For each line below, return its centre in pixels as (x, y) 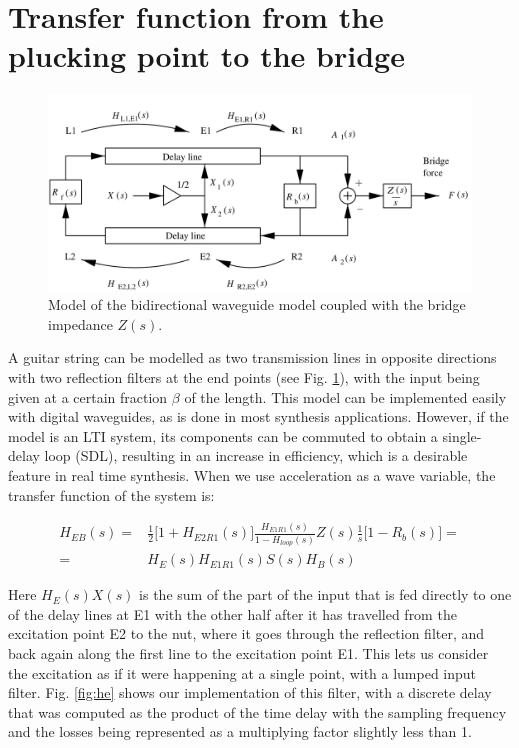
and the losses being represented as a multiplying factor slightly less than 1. (240, 731)
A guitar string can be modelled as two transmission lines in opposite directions (252, 357)
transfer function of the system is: (111, 494)
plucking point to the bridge (206, 55)
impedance (80, 323)
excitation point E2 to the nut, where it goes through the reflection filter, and (246, 633)
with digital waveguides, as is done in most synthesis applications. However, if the (258, 416)
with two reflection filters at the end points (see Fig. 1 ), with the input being (244, 376)
